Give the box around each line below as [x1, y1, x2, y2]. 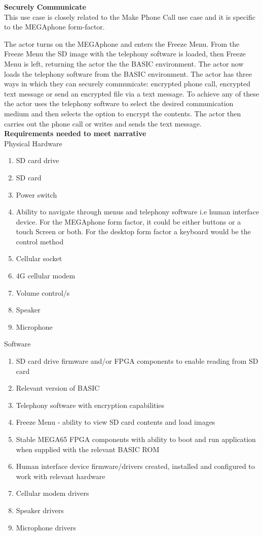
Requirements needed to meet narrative [4, 128, 146, 139]
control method [16, 236, 64, 246]
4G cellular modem [16, 270, 76, 281]
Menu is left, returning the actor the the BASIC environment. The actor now [4, 58, 244, 69]
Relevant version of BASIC [16, 383, 100, 393]
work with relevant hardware [16, 470, 105, 481]
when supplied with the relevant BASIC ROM [16, 444, 160, 454]
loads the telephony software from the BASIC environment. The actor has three [4, 68, 252, 79]
